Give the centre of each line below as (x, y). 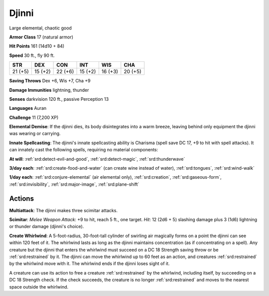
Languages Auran (28, 108)
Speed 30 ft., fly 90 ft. (32, 55)
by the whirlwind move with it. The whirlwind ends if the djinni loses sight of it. (89, 264)
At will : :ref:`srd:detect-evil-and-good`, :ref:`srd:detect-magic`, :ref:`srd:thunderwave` (97, 159)
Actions (22, 198)
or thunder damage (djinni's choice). (47, 227)
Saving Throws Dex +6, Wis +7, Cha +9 (50, 81)
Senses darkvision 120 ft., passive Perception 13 (59, 99)
